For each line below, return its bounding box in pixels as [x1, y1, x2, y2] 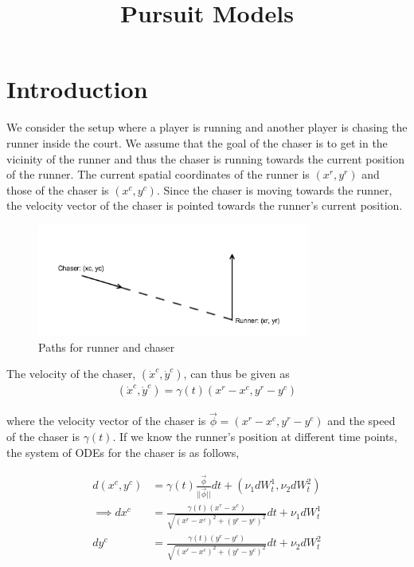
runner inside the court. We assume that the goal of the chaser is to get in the [6, 134, 388, 151]
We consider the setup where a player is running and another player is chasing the [6, 119, 408, 136]
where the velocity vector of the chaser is [6, 412, 206, 429]
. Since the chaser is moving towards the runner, [156, 181, 393, 198]
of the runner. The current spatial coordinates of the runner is [6, 166, 310, 183]
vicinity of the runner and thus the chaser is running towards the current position [6, 150, 405, 167]
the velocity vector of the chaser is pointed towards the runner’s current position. [6, 197, 403, 214]
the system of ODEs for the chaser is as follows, [6, 443, 240, 460]
